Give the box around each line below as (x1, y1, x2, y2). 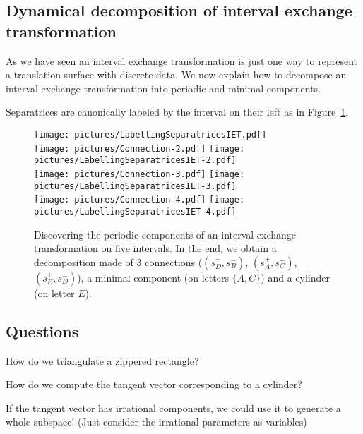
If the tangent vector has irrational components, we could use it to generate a (6, 400, 341, 415)
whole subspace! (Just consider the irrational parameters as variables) (6, 414, 307, 429)
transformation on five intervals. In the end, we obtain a (34, 241, 277, 255)
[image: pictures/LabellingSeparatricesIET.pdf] (34, 129, 267, 140)
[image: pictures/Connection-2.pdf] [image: (34, 143, 245, 154)
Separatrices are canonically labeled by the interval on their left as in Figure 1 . (6, 104, 349, 119)
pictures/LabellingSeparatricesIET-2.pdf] (34, 155, 237, 166)
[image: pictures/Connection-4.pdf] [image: (34, 195, 245, 205)
